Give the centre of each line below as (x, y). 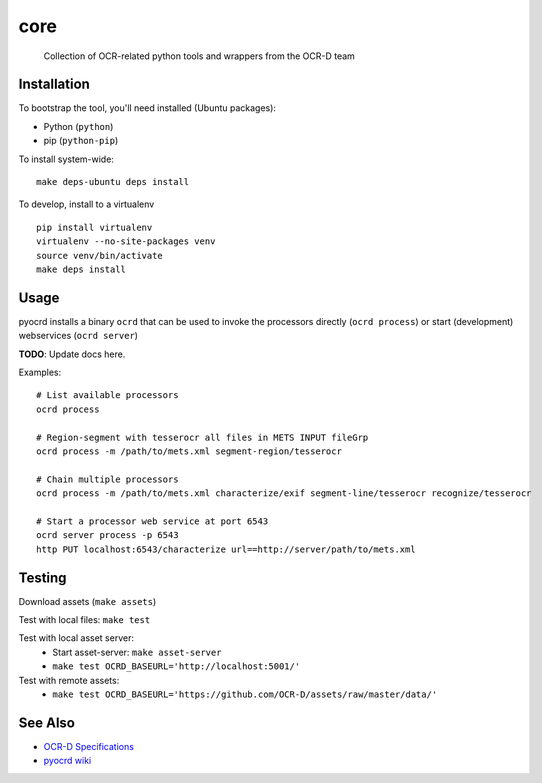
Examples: (40, 372)
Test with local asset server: (76, 638)
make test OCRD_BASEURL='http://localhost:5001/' (176, 666)
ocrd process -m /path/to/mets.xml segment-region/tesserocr (189, 451)
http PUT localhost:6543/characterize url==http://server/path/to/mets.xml (226, 549)
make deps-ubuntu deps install (113, 182)
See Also (46, 722)
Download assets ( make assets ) (87, 601)
